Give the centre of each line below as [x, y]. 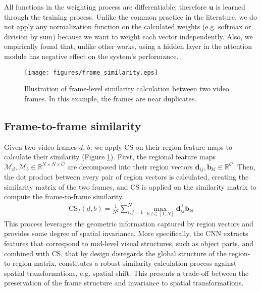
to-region [18, 263]
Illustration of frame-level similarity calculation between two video [127, 89]
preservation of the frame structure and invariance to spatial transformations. [124, 283]
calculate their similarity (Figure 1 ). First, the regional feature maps [110, 157]
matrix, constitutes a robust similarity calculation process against [135, 263]
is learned [230, 7]
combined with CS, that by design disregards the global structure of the [115, 253]
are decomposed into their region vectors [130, 166]
